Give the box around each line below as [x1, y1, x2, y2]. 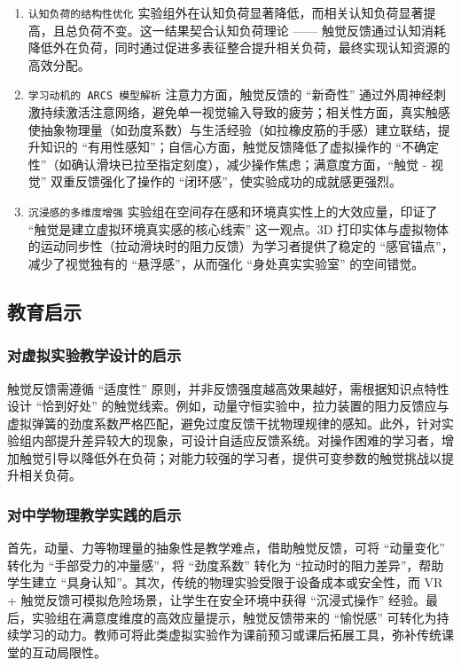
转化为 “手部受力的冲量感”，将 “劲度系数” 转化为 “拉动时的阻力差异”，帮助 [7, 555, 444, 574]
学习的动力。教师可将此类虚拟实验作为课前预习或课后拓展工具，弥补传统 [19, 625, 441, 644]
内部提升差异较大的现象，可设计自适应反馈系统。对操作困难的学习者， [31, 431, 441, 450]
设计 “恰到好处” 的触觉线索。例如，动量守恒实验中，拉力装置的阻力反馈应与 [7, 396, 449, 415]
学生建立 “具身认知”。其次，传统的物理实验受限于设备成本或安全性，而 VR [7, 573, 443, 592]
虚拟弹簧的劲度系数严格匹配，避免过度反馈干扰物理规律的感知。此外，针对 [7, 413, 441, 432]
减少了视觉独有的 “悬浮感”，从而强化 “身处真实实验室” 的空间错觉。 [27, 254, 425, 272]
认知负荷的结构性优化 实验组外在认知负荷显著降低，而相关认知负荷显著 [27, 4, 424, 21]
